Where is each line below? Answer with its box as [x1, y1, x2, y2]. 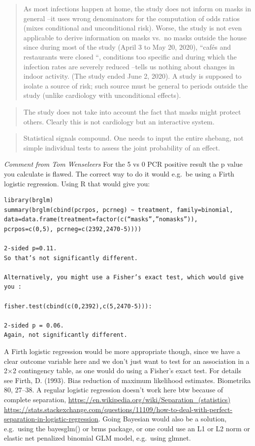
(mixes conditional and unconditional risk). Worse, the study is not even [23, 23, 242, 33]
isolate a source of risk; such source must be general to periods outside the [23, 80, 248, 90]
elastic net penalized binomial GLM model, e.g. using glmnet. [4, 433, 191, 443]
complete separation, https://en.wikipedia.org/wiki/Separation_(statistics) [4, 394, 230, 404]
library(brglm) [4, 197, 54, 204]
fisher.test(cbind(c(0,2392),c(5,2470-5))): [4, 302, 152, 310]
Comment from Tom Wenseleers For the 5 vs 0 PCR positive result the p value [4, 159, 243, 169]
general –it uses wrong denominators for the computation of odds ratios [23, 13, 240, 23]
